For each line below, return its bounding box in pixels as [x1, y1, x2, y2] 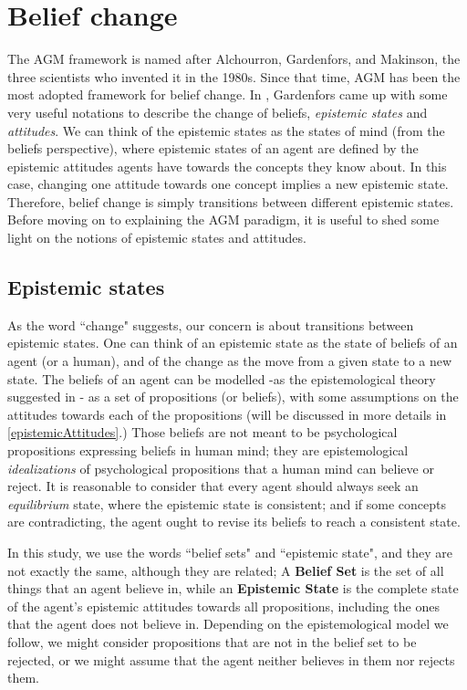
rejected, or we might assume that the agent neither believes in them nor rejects [7, 650, 455, 669]
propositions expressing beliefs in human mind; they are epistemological [7, 441, 409, 460]
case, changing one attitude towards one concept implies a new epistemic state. [7, 174, 449, 193]
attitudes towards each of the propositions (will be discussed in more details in [7, 404, 447, 423]
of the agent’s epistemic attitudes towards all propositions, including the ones [7, 596, 440, 615]
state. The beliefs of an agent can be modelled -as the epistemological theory [7, 369, 436, 388]
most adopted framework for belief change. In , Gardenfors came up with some [7, 85, 448, 104]
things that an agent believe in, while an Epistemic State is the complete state [7, 579, 459, 598]
